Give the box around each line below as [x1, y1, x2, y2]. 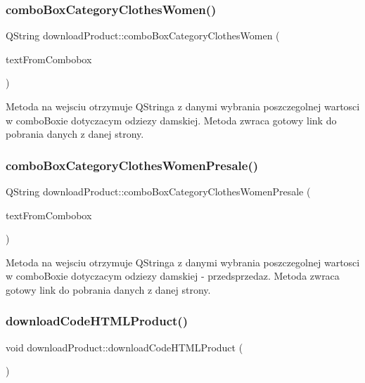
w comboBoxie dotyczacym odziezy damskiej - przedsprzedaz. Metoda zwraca [6, 268, 340, 283]
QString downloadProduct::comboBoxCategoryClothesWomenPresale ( [6, 184, 311, 198]
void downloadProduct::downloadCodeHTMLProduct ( [6, 339, 243, 354]
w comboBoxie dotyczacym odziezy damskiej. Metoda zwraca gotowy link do [6, 112, 337, 127]
